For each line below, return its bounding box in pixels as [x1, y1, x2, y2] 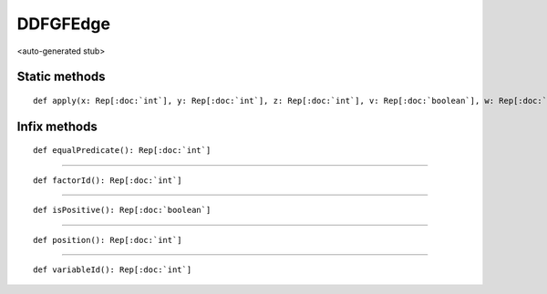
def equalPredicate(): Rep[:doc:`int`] [33, 146, 212, 156]
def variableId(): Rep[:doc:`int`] [33, 264, 192, 275]
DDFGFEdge [16, 14, 111, 34]
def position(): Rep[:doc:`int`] [33, 235, 182, 245]
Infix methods [16, 118, 98, 134]
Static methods [16, 69, 106, 85]
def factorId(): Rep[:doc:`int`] [33, 175, 182, 186]
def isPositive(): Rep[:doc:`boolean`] [33, 205, 212, 216]
